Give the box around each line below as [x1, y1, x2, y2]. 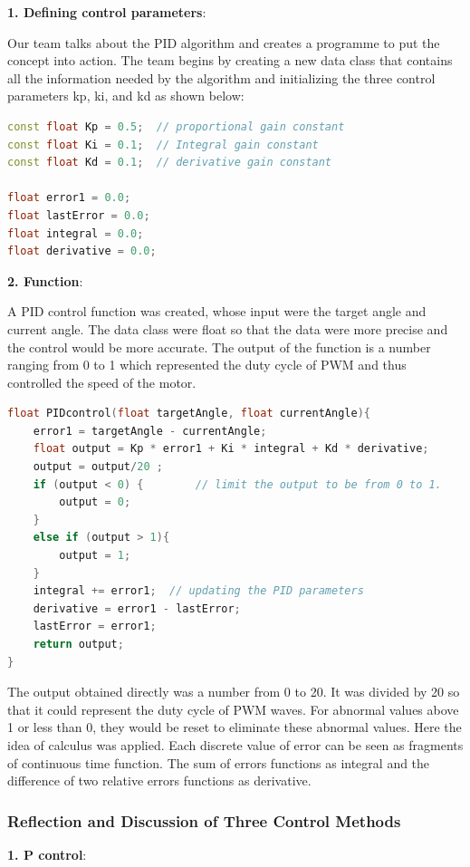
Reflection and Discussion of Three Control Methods [7, 809, 401, 832]
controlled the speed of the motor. [7, 372, 197, 391]
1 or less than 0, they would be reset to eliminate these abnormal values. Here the [7, 718, 462, 737]
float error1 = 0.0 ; [7, 191, 131, 205]
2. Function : [7, 271, 83, 290]
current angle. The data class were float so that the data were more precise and [7, 319, 448, 338]
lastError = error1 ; [33, 620, 157, 633]
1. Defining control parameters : [7, 3, 206, 21]
